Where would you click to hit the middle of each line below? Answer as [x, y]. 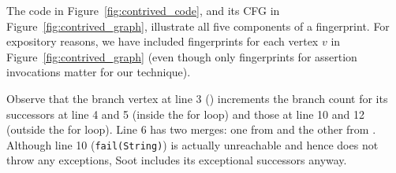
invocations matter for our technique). [99, 72]
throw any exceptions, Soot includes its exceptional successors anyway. [177, 160]
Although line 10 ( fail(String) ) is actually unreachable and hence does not [192, 144]
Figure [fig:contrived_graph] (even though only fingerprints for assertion [182, 56]
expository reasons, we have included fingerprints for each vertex [163, 41]
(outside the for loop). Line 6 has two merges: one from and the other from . [191, 129]
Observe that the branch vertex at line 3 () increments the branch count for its [197, 98]
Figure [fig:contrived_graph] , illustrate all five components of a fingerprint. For [198, 26]
